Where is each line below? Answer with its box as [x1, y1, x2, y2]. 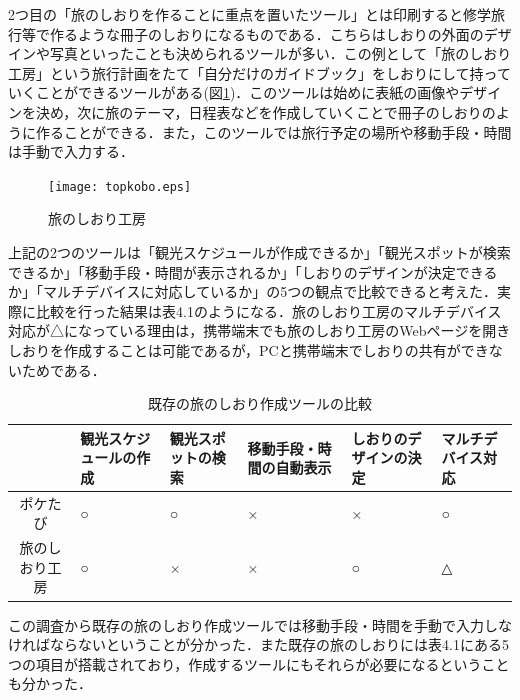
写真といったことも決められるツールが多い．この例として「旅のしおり [49, 43, 512, 64]
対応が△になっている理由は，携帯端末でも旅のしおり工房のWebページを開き [8, 320, 511, 341]
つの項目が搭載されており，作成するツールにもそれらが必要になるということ [8, 653, 510, 674]
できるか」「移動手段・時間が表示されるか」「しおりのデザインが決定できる [8, 261, 498, 282]
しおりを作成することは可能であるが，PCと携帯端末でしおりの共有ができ [8, 339, 489, 360]
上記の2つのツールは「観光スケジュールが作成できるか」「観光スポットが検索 [8, 242, 511, 262]
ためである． [21, 359, 106, 380]
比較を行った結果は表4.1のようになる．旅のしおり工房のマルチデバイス [35, 300, 502, 321]
